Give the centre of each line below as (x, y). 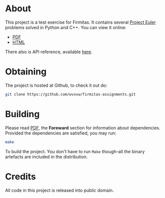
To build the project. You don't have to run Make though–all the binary (75, 151)
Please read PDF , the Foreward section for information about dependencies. (83, 128)
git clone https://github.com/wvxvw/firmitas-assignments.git (70, 94)
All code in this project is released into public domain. (60, 190)
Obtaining (26, 72)
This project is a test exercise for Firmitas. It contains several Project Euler (81, 22)
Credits (21, 177)
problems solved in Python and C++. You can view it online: (66, 27)
